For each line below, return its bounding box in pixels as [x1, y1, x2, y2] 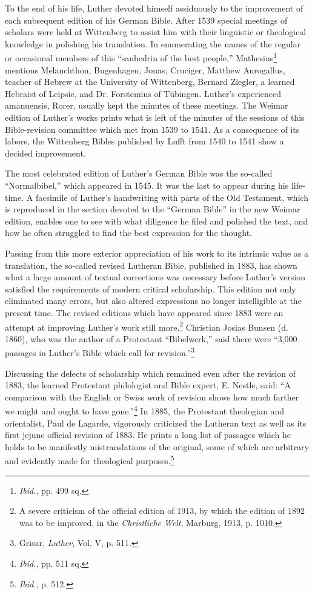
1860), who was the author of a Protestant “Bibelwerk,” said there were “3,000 [5, 332, 297, 345]
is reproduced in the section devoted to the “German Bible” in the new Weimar [5, 203, 300, 215]
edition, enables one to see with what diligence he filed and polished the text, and [5, 214, 308, 227]
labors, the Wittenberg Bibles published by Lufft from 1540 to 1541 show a [5, 135, 284, 147]
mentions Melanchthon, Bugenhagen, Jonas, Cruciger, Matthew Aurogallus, [5, 63, 285, 76]
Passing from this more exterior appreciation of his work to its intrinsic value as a [5, 246, 309, 259]
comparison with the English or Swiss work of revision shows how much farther [5, 390, 299, 403]
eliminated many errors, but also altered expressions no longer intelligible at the [5, 294, 302, 307]
